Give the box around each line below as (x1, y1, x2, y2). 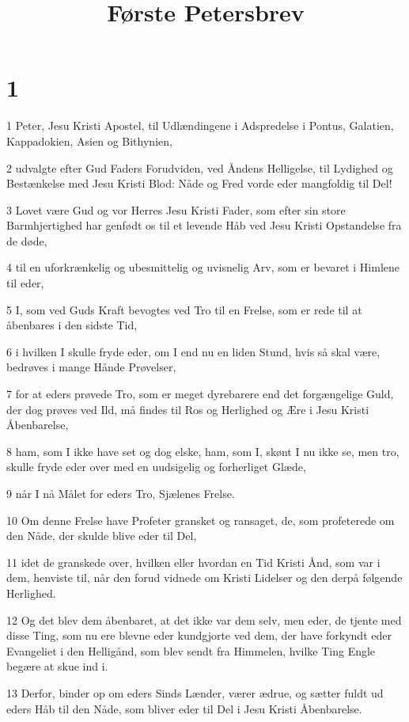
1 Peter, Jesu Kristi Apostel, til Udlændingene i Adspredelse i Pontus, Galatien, (6, 117, 394, 134)
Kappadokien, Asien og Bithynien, (6, 132, 172, 149)
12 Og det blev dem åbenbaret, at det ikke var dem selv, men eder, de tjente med (6, 611, 402, 628)
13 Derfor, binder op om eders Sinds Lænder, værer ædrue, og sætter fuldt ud (6, 684, 384, 701)
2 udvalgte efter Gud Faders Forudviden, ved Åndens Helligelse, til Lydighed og (6, 159, 393, 176)
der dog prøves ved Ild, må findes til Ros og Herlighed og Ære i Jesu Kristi (6, 401, 369, 417)
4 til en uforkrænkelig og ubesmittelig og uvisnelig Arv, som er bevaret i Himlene (6, 259, 400, 275)
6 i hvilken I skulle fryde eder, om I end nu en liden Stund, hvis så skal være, (6, 343, 381, 359)
